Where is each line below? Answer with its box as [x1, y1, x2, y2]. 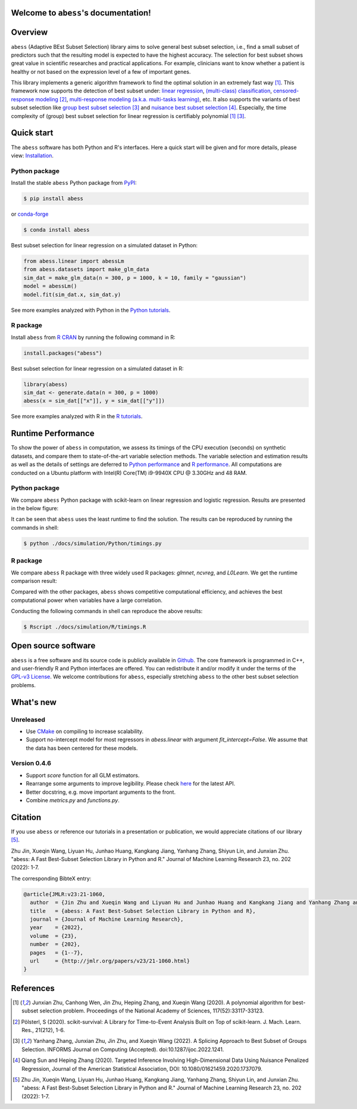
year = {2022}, [30, 924, 83, 931]
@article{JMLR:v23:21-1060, [23, 891, 105, 897]
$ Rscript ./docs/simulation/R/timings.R [23, 623, 146, 630]
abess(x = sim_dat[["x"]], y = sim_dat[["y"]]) [23, 397, 165, 405]
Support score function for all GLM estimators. [26, 772, 140, 779]
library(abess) [23, 381, 68, 387]
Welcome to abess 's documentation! [11, 8, 151, 18]
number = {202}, [30, 941, 80, 948]
